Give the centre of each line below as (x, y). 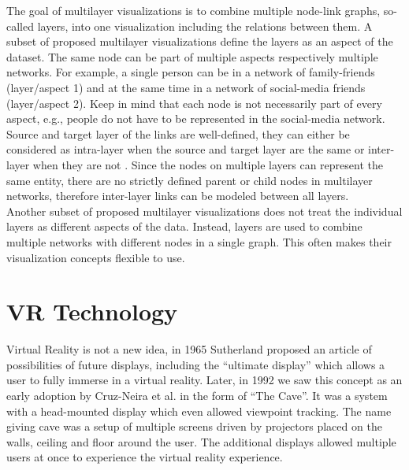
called (20, 26)
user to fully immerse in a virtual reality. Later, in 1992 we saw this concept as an (204, 380)
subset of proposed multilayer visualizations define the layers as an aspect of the (200, 41)
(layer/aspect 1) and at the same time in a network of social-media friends (186, 87)
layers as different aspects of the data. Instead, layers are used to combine (184, 226)
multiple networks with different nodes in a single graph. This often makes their (199, 241)
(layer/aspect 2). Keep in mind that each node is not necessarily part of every (194, 103)
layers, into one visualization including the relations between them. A (205, 26)
